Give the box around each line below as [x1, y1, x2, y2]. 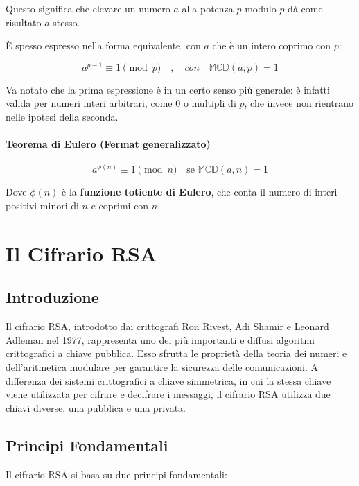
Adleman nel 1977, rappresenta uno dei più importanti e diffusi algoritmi [6, 332, 315, 347]
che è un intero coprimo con [212, 38, 331, 53]
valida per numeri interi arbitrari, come [6, 96, 173, 110]
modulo [245, 1, 277, 15]
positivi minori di [6, 198, 79, 213]
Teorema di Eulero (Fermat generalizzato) [6, 137, 211, 151]
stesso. [53, 15, 80, 29]
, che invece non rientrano [244, 96, 354, 110]
